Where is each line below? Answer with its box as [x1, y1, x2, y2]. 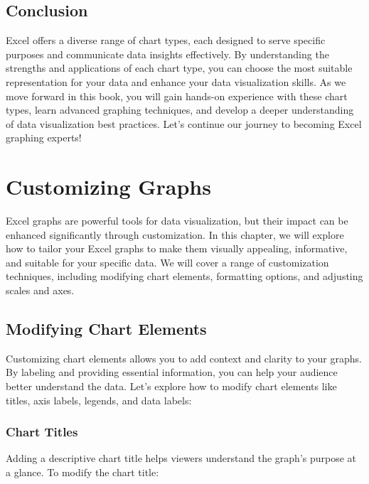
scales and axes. [6, 283, 75, 298]
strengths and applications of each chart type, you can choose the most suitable [6, 60, 353, 75]
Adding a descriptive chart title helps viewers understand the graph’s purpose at [6, 451, 357, 466]
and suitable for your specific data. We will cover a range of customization [6, 254, 329, 269]
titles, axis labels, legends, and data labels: [6, 392, 192, 407]
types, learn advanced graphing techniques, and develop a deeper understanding [6, 102, 354, 117]
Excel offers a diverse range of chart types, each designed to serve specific [6, 33, 326, 48]
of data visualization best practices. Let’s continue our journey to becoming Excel [6, 116, 362, 131]
